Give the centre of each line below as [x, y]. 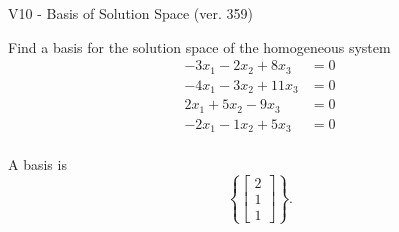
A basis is [37, 164]
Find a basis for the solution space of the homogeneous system [199, 46]
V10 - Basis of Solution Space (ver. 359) [130, 13]
